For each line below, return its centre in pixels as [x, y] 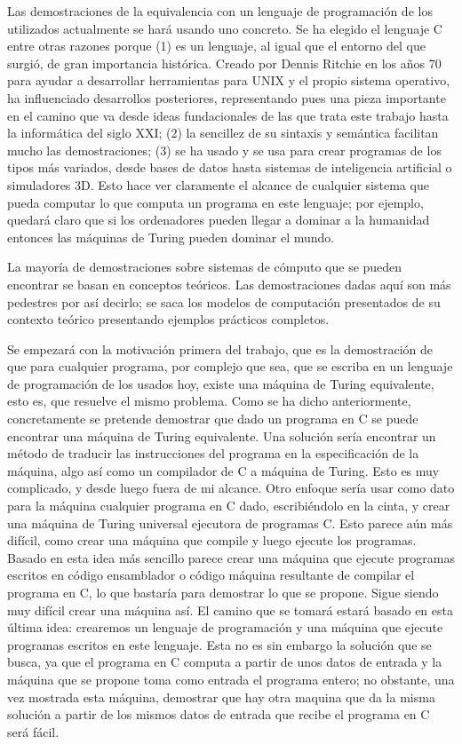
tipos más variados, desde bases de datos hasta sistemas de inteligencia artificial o [230, 167]
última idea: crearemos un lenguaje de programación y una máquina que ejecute [225, 627]
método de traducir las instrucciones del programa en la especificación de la [213, 453]
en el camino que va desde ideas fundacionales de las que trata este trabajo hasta [228, 115]
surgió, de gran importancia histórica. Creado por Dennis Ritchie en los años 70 [224, 63]
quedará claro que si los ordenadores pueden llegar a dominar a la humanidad [219, 220]
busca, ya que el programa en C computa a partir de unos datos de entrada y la [225, 662]
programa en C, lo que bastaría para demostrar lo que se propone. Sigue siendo [223, 592]
